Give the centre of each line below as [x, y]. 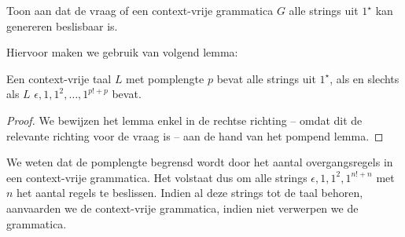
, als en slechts [364, 78]
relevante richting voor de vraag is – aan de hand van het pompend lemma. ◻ [195, 135]
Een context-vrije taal [59, 78]
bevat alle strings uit [266, 78]
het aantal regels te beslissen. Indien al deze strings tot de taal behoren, [190, 193]
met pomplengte [165, 78]
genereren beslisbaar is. [62, 26]
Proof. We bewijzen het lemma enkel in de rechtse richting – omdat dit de [184, 120]
